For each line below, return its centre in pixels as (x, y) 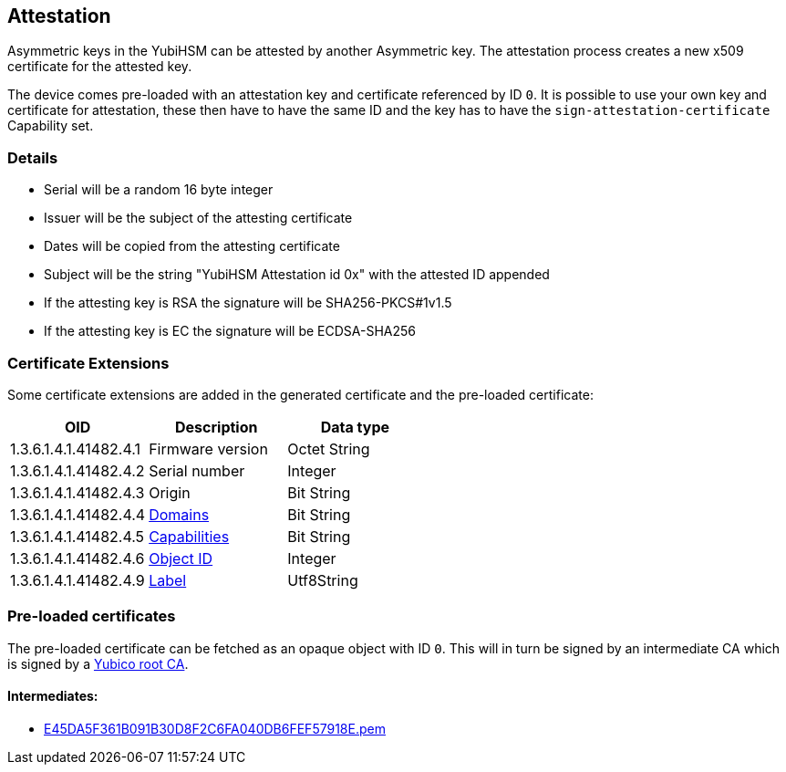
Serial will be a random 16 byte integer (159, 190)
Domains (179, 514)
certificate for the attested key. (100, 67)
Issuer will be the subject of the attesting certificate (198, 218)
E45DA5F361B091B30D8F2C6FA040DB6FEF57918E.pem (215, 728)
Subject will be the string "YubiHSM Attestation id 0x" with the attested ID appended (297, 275)
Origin (170, 492)
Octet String (329, 449)
